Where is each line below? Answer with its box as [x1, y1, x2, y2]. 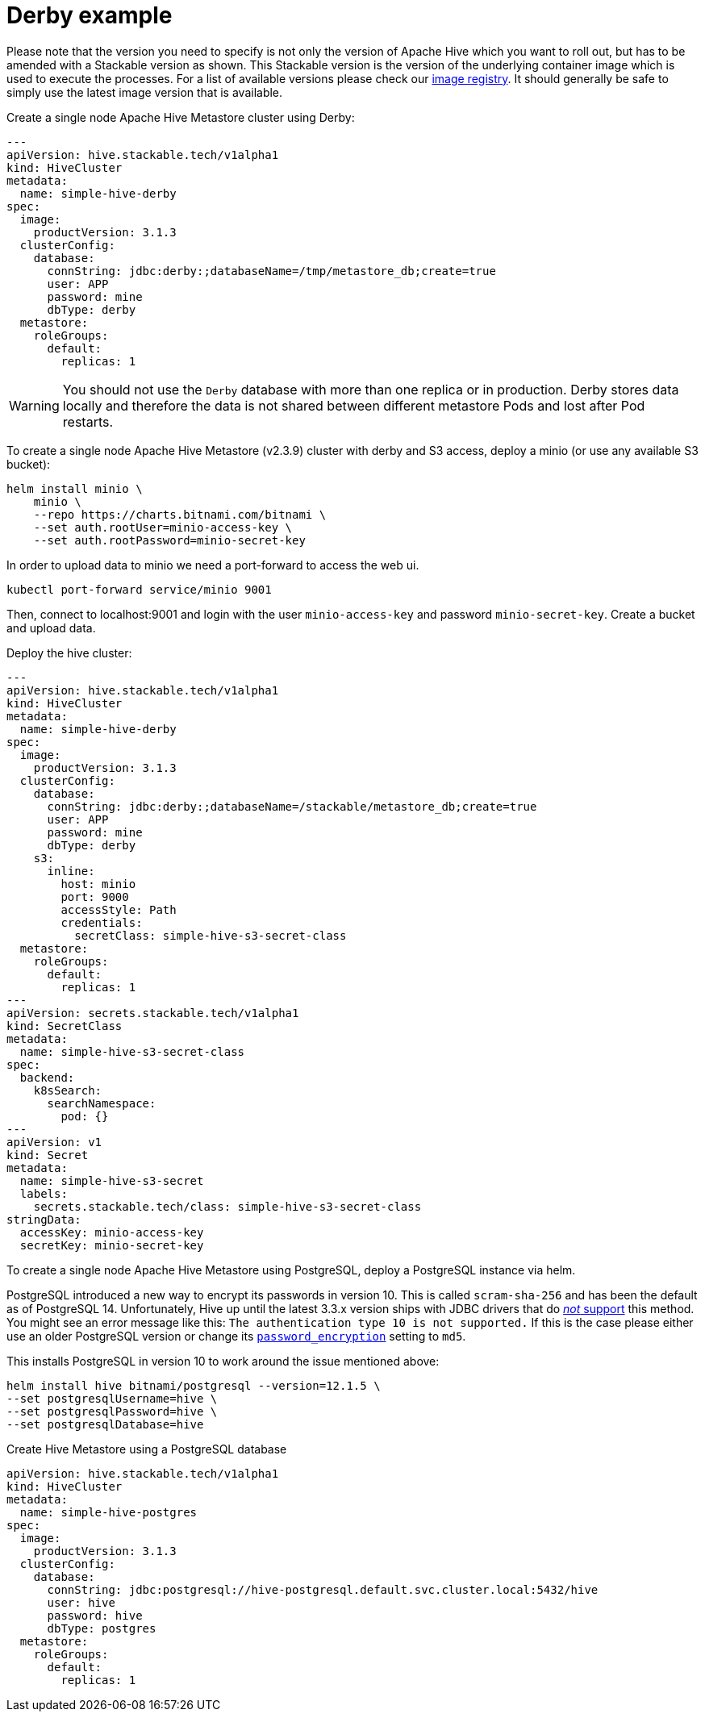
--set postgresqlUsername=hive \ [6, 1391, 218, 1405]
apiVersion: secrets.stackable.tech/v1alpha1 [6, 1006, 299, 1020]
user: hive [47, 1595, 115, 1609]
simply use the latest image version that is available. [6, 85, 283, 99]
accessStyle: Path [60, 903, 177, 916]
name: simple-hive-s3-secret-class [19, 1045, 245, 1058]
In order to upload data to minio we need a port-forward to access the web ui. [6, 557, 419, 572]
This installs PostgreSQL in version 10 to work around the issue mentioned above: [6, 1353, 440, 1368]
